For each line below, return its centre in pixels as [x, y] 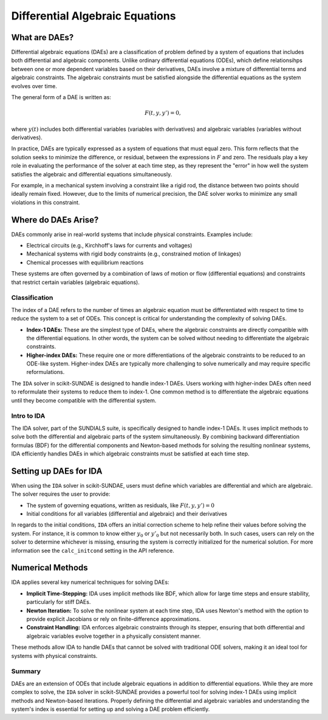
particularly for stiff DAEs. [59, 602]
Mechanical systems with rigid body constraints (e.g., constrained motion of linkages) [134, 254]
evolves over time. [34, 86]
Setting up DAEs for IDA [57, 471]
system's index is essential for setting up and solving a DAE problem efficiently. [111, 709]
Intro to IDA [28, 416]
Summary [26, 671]
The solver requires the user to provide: [61, 494]
